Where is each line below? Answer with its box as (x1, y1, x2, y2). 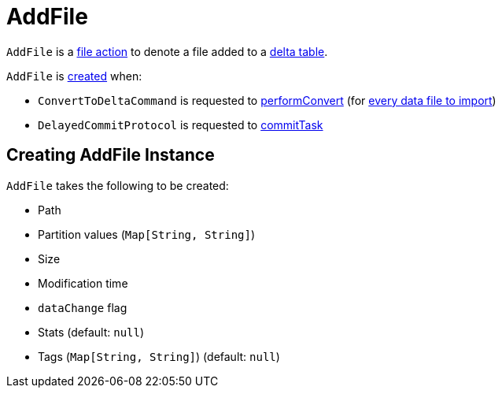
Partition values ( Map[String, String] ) (38, 227, 256, 241)
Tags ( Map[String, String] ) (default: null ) (38, 349, 280, 363)
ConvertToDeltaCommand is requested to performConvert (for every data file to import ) (38, 93, 496, 107)
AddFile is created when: (6, 69, 142, 83)
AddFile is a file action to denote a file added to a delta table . (6, 44, 328, 58)
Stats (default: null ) (38, 325, 145, 339)
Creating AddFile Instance (6, 145, 215, 165)
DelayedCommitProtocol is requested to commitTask (38, 117, 323, 132)
